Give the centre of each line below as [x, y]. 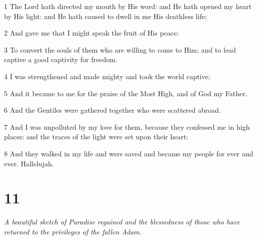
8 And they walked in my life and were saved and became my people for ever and [129, 153]
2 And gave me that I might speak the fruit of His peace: [91, 33]
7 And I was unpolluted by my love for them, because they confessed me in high [127, 127]
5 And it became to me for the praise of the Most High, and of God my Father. [126, 93]
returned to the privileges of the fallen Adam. [73, 231]
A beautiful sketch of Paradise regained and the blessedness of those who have [122, 222]
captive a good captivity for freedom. [61, 59]
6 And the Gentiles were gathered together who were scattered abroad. [112, 110]
